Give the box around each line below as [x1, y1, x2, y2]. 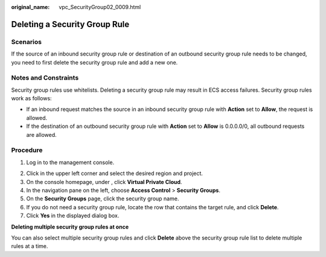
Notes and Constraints [11, 74, 79, 82]
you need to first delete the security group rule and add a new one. [11, 59, 178, 66]
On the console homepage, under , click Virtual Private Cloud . [26, 178, 182, 185]
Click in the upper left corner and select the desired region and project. [26, 170, 203, 177]
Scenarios [11, 37, 42, 46]
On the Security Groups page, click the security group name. [26, 195, 179, 202]
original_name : [11, 4, 50, 10]
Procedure [11, 146, 43, 154]
